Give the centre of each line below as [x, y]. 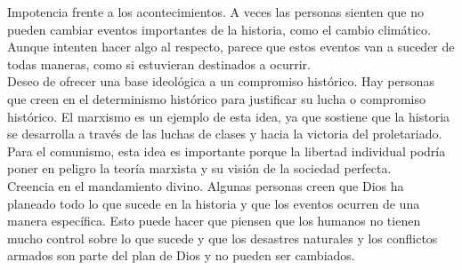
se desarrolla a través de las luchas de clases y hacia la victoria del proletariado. [225, 134]
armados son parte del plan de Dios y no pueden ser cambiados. [181, 255]
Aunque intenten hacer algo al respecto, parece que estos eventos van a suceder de [231, 47]
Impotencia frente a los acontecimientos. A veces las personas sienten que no [215, 12]
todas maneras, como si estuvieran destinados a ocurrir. [159, 64]
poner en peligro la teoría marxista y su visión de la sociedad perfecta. [199, 168]
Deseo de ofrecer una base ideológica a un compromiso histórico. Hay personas [221, 81]
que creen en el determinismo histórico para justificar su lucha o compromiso [216, 98]
